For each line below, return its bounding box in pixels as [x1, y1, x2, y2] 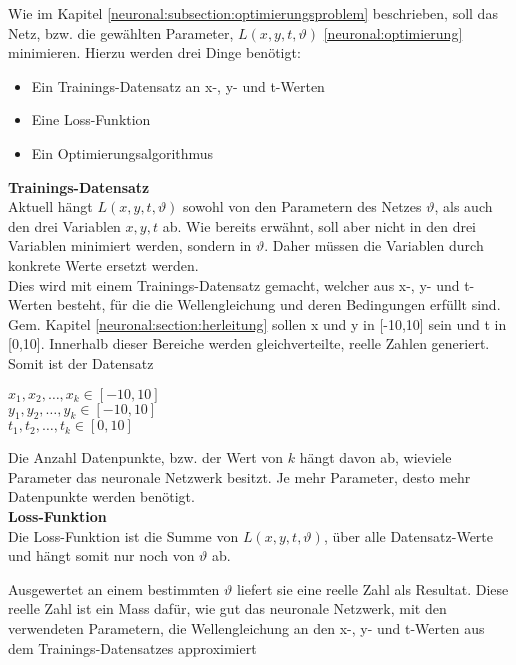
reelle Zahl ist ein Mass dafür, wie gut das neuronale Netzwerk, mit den [8, 598, 447, 619]
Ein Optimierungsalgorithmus [31, 142, 214, 163]
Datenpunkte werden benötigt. [8, 486, 195, 507]
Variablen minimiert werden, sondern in [8, 235, 252, 256]
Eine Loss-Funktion [31, 109, 151, 130]
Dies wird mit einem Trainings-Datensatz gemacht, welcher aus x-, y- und [8, 274, 460, 295]
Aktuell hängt [8, 196, 93, 217]
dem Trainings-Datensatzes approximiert [8, 637, 257, 658]
